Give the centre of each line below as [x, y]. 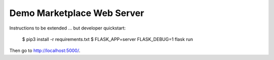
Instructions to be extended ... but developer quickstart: [68, 28]
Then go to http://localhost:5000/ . [45, 50]
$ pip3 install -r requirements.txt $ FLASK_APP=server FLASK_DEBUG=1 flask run [108, 39]
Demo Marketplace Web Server [77, 13]
